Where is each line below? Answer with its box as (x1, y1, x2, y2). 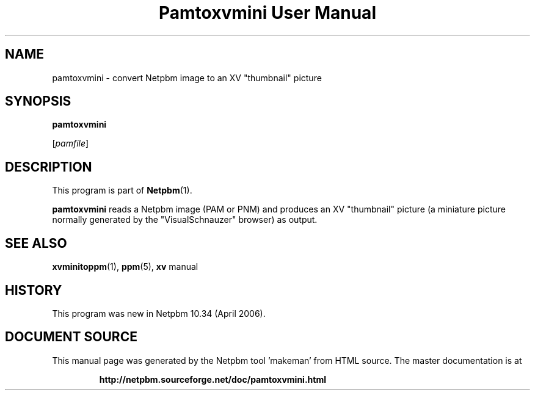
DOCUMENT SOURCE (5, 329, 137, 345)
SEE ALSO (5, 235, 67, 251)
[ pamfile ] (52, 138, 89, 149)
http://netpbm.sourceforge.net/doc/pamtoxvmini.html (99, 374, 326, 385)
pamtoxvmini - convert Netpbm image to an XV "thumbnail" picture (52, 72, 322, 83)
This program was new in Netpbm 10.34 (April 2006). (52, 308, 266, 319)
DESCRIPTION (5, 159, 92, 175)
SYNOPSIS (5, 93, 71, 109)
